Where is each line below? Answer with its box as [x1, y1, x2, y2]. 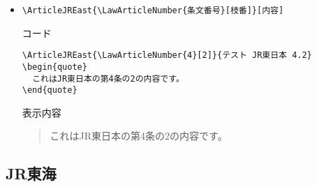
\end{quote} [22, 85, 78, 96]
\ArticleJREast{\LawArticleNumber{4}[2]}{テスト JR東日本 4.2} [22, 50, 312, 61]
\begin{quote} [22, 61, 87, 72]
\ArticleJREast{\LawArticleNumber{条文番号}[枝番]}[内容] [22, 6, 284, 15]
